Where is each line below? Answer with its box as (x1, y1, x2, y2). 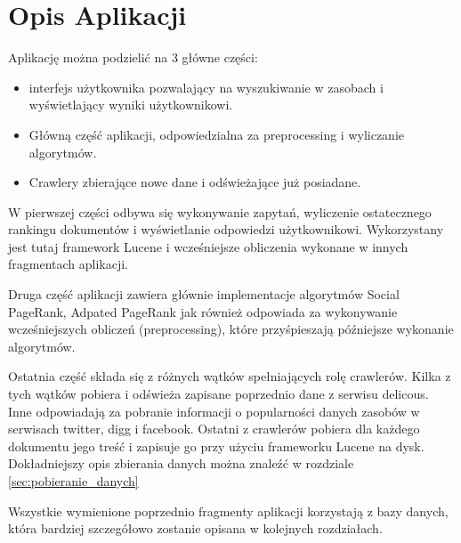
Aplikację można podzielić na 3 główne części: (8, 48, 258, 67)
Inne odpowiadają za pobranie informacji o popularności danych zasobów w (8, 401, 420, 420)
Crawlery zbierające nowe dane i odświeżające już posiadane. (28, 173, 361, 191)
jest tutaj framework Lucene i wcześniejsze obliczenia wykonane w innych (8, 237, 408, 255)
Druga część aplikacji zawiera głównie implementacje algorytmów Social (8, 285, 400, 304)
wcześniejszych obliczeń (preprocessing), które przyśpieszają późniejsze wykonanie (8, 320, 454, 338)
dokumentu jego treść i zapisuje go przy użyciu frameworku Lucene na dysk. (8, 436, 425, 455)
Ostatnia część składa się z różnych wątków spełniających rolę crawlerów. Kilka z (8, 367, 451, 385)
